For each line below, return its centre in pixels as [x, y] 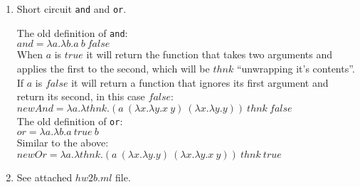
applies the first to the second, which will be [113, 68]
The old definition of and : [72, 32]
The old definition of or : [70, 121]
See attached [44, 177]
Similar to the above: [63, 143]
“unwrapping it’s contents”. [296, 68]
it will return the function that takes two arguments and [209, 54]
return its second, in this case [81, 96]
